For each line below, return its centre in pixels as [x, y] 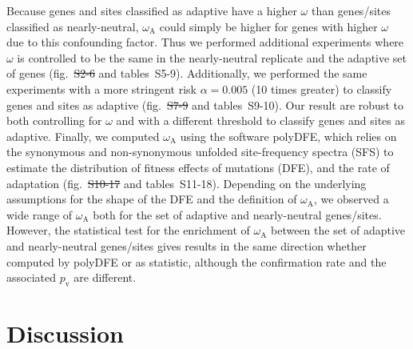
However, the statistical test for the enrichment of [128, 230]
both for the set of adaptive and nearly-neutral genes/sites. [237, 214]
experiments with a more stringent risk [101, 88]
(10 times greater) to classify [322, 88]
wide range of [40, 214]
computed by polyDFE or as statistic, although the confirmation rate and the [197, 261]
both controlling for [54, 120]
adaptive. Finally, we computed [83, 136]
